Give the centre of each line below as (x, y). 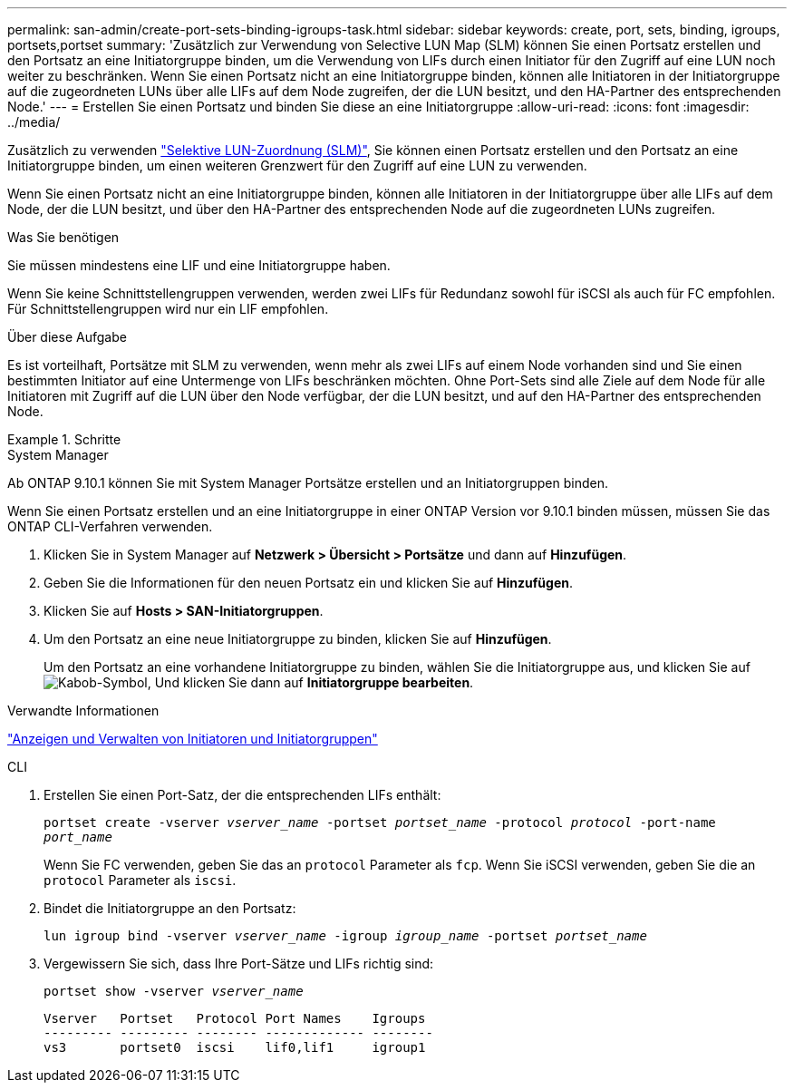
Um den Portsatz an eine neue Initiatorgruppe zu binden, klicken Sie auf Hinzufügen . (298, 639)
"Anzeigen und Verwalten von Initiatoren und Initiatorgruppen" (193, 739)
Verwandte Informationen (83, 710)
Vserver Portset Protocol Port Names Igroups (235, 1018)
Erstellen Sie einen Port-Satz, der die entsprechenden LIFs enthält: (242, 795)
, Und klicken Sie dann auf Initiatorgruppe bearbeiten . (310, 682)
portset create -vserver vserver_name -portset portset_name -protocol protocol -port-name (380, 822)
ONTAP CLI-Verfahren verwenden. (110, 526)
